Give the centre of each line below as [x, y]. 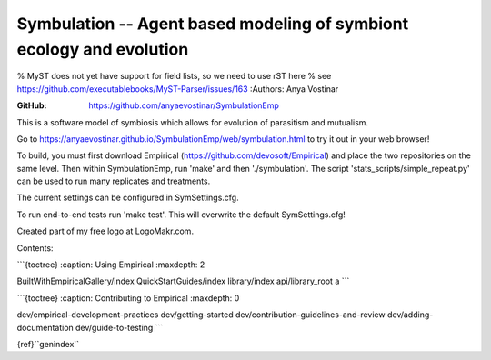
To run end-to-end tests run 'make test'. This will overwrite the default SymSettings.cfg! [181, 215]
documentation [45, 327]
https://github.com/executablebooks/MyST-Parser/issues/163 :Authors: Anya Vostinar [178, 89]
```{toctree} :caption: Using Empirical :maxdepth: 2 [111, 265]
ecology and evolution [103, 49]
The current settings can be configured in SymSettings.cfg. [128, 198]
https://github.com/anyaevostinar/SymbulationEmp [184, 105]
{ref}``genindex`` [48, 344]
